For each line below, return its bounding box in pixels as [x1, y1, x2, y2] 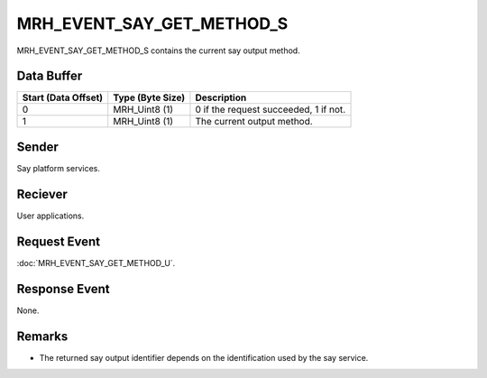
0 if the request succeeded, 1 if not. [195, 104, 346, 116]
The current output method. [195, 115, 313, 128]
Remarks [16, 328, 69, 344]
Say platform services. [16, 162, 101, 173]
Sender [16, 139, 59, 154]
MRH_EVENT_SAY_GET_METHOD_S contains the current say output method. [16, 45, 301, 56]
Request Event [16, 234, 101, 249]
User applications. [16, 210, 85, 221]
